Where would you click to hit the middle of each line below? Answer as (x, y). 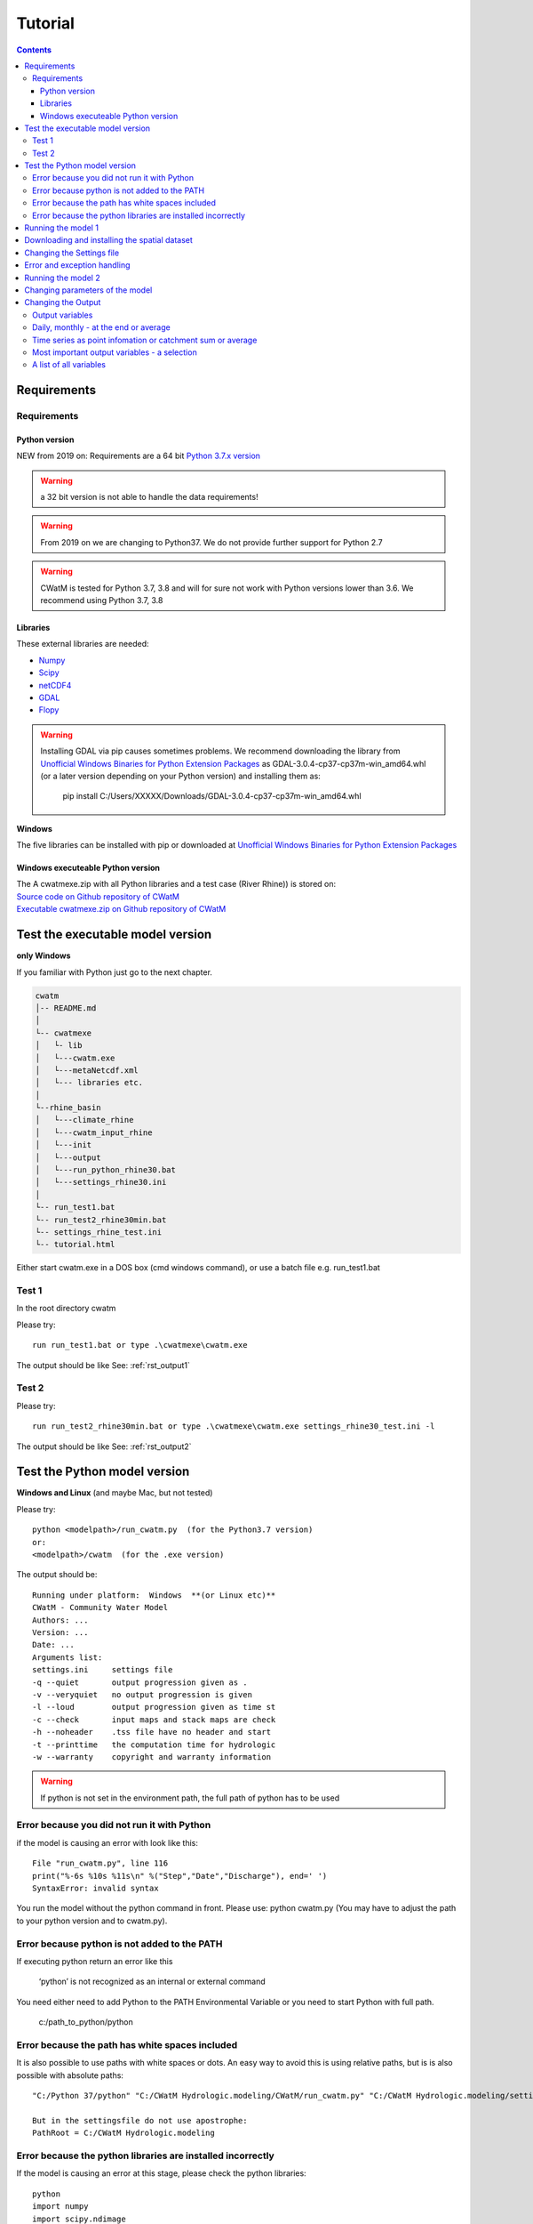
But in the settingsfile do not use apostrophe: (140, 2120)
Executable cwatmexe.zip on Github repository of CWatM (121, 909)
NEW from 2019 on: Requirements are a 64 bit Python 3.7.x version (139, 456)
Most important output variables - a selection (115, 352)
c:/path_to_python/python (86, 2022)
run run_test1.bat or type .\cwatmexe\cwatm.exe (140, 1345)
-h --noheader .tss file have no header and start (151, 1732)
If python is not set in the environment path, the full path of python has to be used (190, 1798)
